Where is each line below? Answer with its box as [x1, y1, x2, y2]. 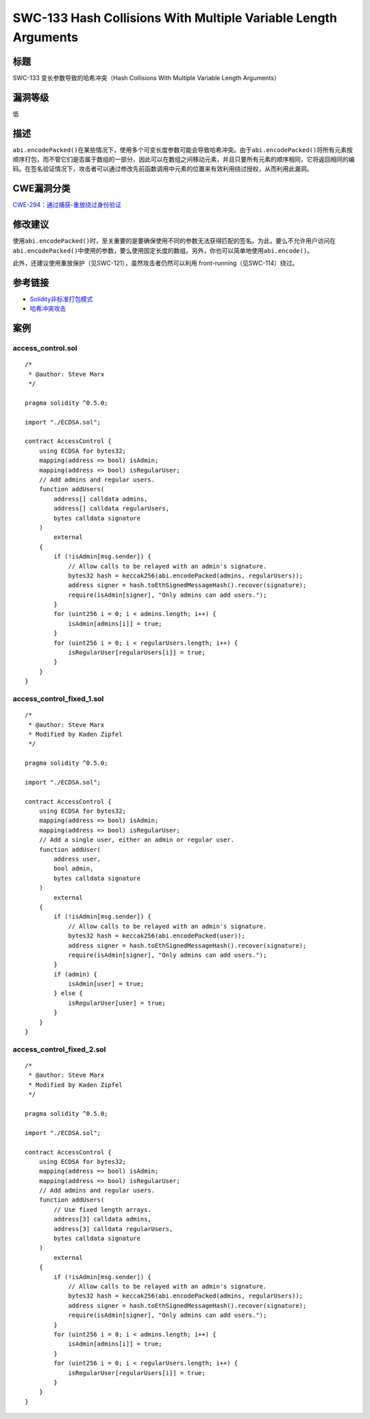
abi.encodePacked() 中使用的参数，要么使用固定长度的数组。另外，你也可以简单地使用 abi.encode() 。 [12, 246, 313, 254]
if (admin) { [53, 970, 97, 978]
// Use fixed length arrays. [53, 1206, 152, 1213]
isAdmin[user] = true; [68, 980, 145, 988]
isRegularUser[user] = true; [68, 999, 166, 1007]
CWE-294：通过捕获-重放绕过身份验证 [12, 201, 122, 209]
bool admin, [53, 865, 94, 872]
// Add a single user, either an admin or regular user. [38, 836, 234, 844]
